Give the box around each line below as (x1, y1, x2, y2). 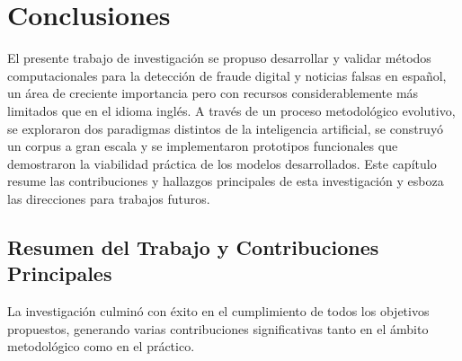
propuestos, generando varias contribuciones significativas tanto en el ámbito (7, 319, 429, 338)
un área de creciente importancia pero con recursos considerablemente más (7, 84, 419, 102)
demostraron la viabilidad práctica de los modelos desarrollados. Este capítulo (7, 154, 437, 172)
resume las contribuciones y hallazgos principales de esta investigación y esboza (7, 172, 444, 190)
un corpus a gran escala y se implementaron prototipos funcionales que (7, 136, 398, 155)
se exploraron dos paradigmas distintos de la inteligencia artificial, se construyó (7, 119, 443, 137)
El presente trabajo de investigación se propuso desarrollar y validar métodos (7, 48, 431, 67)
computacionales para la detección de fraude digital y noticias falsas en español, (7, 66, 447, 84)
